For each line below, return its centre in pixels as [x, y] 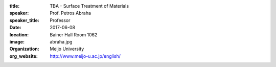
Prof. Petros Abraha [71, 13]
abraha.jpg [61, 41]
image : [17, 41]
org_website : [24, 56]
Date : [15, 28]
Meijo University [67, 49]
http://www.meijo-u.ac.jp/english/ [85, 56]
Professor [60, 20]
